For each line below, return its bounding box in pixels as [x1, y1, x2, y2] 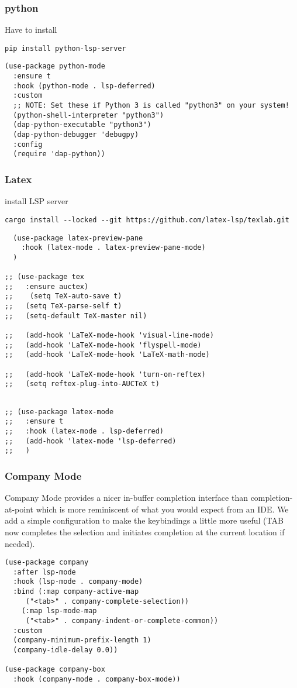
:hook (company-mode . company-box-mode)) [13, 675, 181, 683]
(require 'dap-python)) [13, 150, 105, 159]
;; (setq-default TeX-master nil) [5, 311, 147, 320]
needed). [5, 537, 35, 549]
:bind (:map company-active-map [13, 587, 139, 596]
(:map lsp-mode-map [21, 607, 97, 615]
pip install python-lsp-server [5, 44, 126, 53]
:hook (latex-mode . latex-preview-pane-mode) [21, 243, 206, 252]
